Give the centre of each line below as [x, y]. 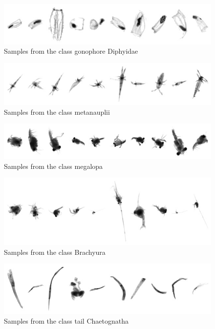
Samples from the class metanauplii [57, 112]
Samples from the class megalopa [54, 166]
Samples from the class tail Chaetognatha [66, 320]
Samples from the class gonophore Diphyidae [71, 51]
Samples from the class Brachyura [55, 252]
